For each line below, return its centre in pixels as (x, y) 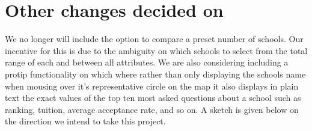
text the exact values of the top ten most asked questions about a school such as (153, 98)
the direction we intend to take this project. (85, 121)
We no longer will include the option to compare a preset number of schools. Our (154, 39)
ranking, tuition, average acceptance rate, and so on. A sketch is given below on (152, 109)
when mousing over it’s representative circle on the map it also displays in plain (152, 86)
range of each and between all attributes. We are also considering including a (147, 62)
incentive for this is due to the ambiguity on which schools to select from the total (156, 50)
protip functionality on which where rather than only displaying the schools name (155, 74)
